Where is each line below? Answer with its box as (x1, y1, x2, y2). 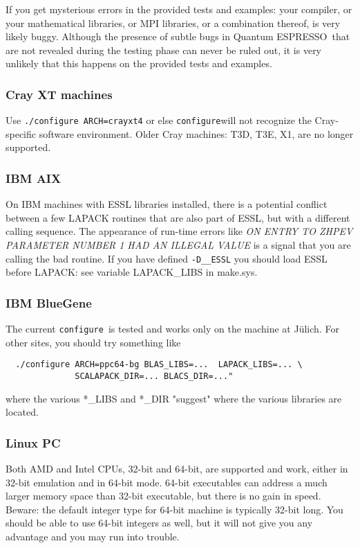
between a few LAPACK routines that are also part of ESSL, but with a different (6, 210, 350, 224)
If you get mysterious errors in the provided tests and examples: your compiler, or (6, 2, 352, 16)
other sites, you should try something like (6, 335, 181, 349)
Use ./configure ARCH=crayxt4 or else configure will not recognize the (6, 113, 312, 127)
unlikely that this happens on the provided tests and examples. (6, 56, 272, 71)
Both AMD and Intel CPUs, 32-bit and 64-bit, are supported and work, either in (6, 461, 348, 476)
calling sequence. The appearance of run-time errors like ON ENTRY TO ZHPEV (6, 224, 353, 238)
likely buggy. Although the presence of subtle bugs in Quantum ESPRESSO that (6, 29, 350, 44)
